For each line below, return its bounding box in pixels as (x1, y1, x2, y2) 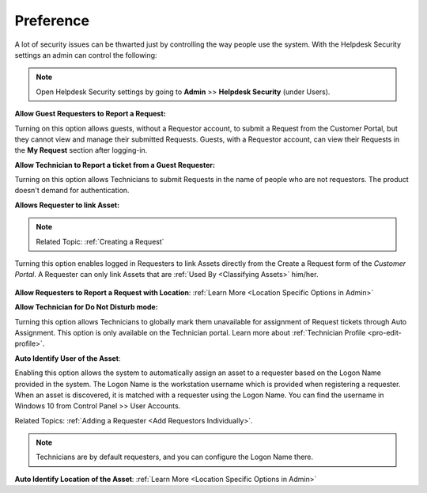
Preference (14, 12, 90, 29)
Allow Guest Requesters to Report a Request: (14, 109, 166, 119)
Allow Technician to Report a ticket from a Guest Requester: (14, 160, 215, 169)
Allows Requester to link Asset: (14, 200, 120, 210)
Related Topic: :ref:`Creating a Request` (36, 237, 165, 246)
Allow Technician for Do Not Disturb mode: (14, 302, 158, 312)
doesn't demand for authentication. (14, 186, 130, 195)
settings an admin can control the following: (14, 50, 157, 59)
